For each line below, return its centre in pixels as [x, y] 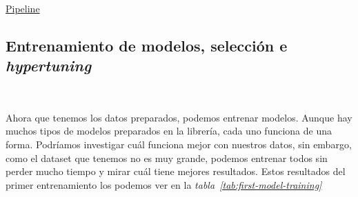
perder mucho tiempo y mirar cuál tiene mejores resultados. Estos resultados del [176, 171]
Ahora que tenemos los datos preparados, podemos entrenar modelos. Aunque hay [179, 117]
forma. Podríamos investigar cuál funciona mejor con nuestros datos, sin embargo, [179, 144]
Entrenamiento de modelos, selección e [147, 45]
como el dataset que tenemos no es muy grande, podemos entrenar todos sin [167, 158]
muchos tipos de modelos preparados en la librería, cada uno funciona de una [169, 131]
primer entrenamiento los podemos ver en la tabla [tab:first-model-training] [164, 184]
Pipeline [23, 8]
